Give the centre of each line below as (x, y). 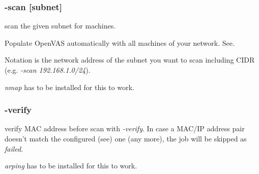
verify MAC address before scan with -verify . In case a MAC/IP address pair (125, 128)
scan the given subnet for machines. (60, 26)
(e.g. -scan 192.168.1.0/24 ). (48, 70)
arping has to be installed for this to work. (71, 166)
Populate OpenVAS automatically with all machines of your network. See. (120, 42)
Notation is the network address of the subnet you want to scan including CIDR (130, 60)
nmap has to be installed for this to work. (69, 87)
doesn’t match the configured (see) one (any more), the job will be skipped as (126, 138)
